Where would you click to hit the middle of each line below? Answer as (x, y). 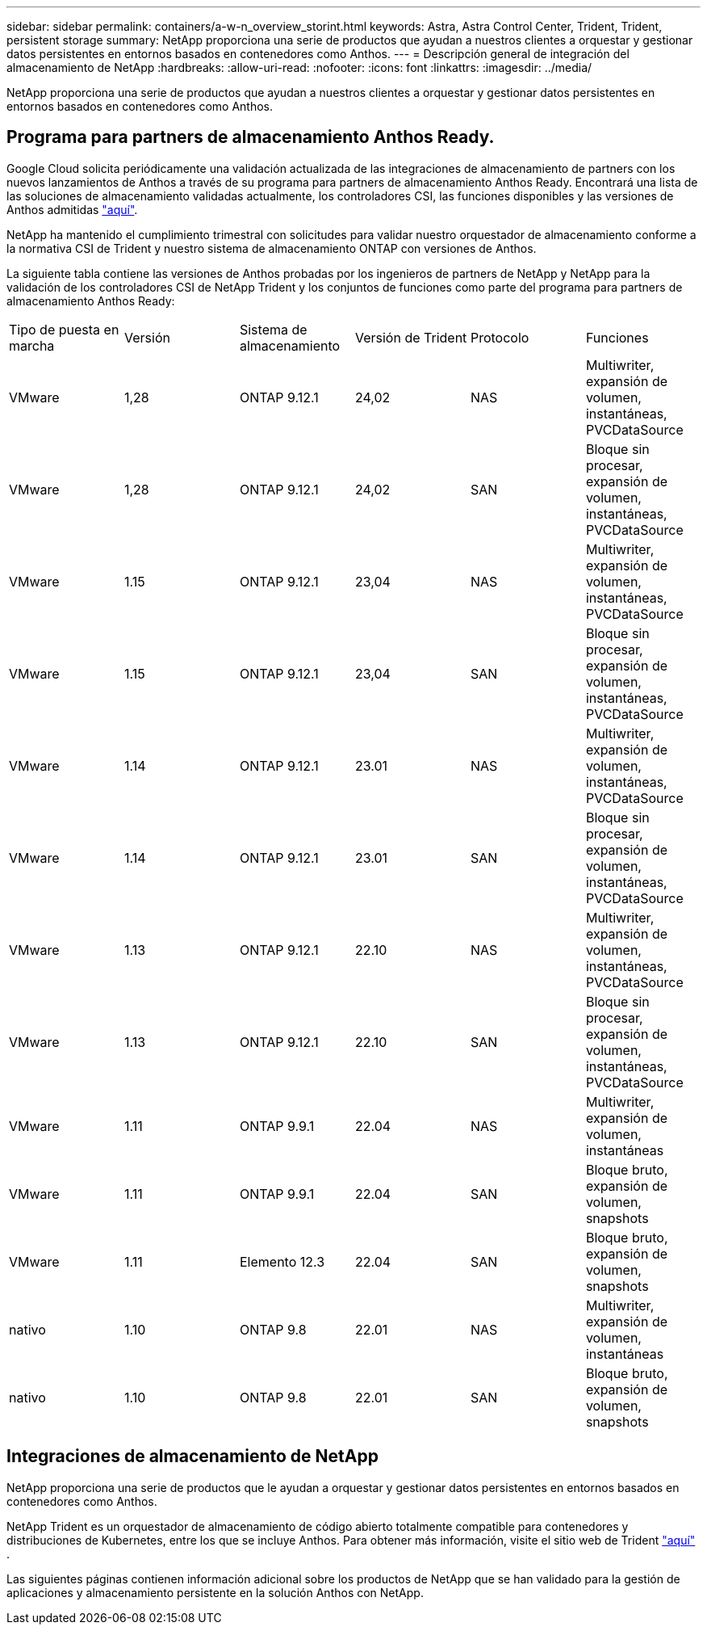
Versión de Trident (411, 337)
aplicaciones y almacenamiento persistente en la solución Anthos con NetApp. (215, 1592)
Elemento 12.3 (282, 1261)
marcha (32, 345)
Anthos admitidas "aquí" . (72, 209)
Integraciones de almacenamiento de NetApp (192, 1457)
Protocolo (500, 337)
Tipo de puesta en (64, 329)
